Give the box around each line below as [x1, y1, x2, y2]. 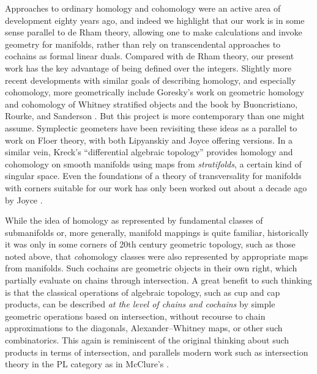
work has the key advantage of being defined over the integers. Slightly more [5, 61, 292, 74]
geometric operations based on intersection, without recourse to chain [5, 309, 266, 322]
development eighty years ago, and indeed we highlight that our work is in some [5, 13, 305, 26]
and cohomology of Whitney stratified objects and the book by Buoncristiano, [5, 97, 298, 110]
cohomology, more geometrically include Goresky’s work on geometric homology [5, 86, 304, 98]
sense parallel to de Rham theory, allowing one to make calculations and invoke [5, 26, 302, 38]
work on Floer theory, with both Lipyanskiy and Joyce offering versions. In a [5, 133, 293, 146]
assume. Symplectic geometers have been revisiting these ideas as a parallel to [5, 121, 297, 134]
